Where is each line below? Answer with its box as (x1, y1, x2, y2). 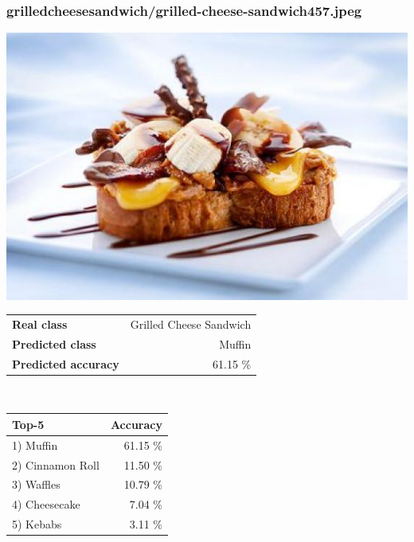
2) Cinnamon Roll (12, 456, 100, 473)
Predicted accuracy (12, 355, 119, 372)
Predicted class (12, 335, 96, 352)
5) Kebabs (12, 516, 62, 532)
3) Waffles (12, 476, 61, 493)
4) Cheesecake (12, 496, 80, 513)
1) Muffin (12, 436, 58, 453)
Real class (12, 315, 68, 332)
